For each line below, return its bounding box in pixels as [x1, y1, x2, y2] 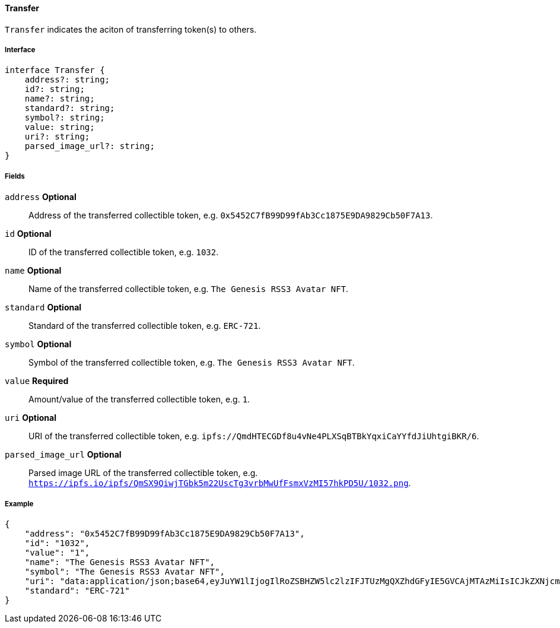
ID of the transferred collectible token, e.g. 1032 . [28, 247, 219, 258]
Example [5, 499, 34, 508]
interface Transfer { [5, 65, 105, 75]
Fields [5, 172, 25, 180]
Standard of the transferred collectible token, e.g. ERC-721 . [28, 321, 261, 331]
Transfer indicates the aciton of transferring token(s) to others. [5, 24, 257, 34]
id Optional [5, 229, 52, 239]
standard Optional [5, 302, 82, 313]
